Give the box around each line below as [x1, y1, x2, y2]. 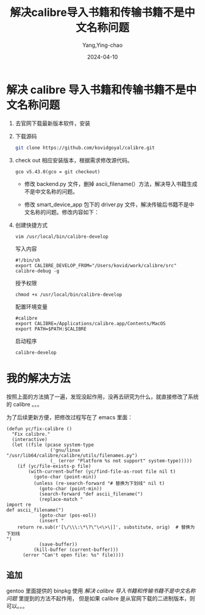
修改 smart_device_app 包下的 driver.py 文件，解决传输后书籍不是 [24, 201, 189, 208]
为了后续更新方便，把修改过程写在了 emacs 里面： [6, 413, 133, 421]
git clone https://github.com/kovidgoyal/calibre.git [15, 145, 155, 151]
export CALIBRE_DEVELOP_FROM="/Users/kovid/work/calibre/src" [15, 262, 177, 268]
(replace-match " [38, 496, 84, 502]
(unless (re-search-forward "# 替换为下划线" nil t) [33, 480, 165, 486]
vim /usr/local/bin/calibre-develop [15, 233, 109, 240]
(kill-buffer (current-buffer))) [33, 547, 119, 553]
